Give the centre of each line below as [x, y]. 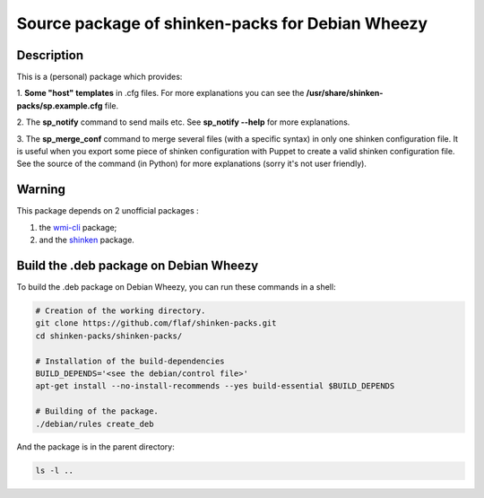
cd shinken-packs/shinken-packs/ [109, 336]
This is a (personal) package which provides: [99, 77]
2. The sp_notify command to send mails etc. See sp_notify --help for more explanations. [183, 122]
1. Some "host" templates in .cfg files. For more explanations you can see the [160, 93]
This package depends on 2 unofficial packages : [108, 211]
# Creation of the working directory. [121, 310]
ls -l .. [55, 471]
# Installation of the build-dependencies [130, 361]
